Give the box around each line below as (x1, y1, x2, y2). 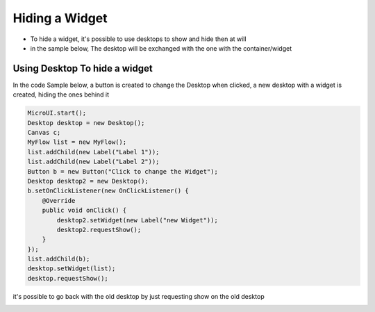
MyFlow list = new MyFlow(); (27, 138, 127, 146)
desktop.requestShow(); (27, 274, 109, 282)
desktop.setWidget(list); (27, 265, 116, 272)
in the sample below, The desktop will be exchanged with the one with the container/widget (30, 44, 292, 52)
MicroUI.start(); (27, 109, 87, 117)
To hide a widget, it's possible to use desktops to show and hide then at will (30, 35, 247, 43)
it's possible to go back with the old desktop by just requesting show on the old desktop (12, 292, 265, 300)
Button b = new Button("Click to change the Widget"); (27, 167, 218, 175)
